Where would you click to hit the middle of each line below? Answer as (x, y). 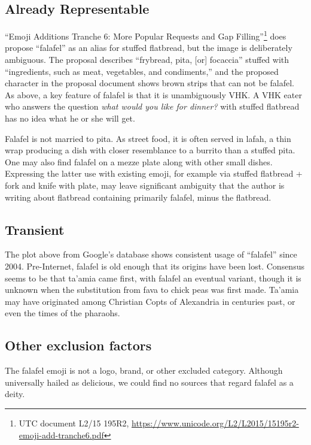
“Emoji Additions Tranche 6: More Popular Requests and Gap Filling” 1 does (146, 35)
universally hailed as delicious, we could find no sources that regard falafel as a (149, 382)
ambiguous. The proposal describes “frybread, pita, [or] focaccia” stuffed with (147, 60)
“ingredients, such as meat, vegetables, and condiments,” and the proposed (142, 71)
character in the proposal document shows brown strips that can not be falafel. (150, 83)
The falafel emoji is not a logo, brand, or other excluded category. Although (144, 370)
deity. (15, 394)
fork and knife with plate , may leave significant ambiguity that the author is (145, 185)
